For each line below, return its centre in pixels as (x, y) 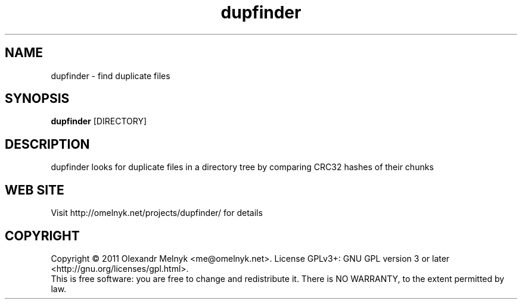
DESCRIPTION (47, 144)
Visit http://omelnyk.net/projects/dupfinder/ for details (157, 213)
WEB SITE (35, 190)
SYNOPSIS (37, 99)
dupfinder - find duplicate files (111, 76)
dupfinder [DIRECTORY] (99, 121)
